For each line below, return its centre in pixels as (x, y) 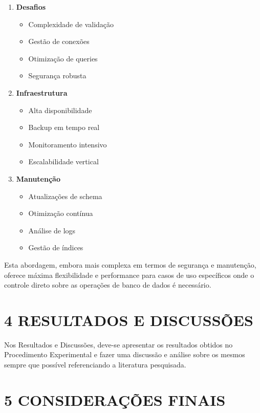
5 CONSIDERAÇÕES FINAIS (115, 399)
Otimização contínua (61, 213)
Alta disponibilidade (60, 110)
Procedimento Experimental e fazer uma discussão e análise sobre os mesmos (125, 354)
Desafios (31, 7)
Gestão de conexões (59, 41)
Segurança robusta (57, 75)
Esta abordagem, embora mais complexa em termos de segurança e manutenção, (130, 264)
